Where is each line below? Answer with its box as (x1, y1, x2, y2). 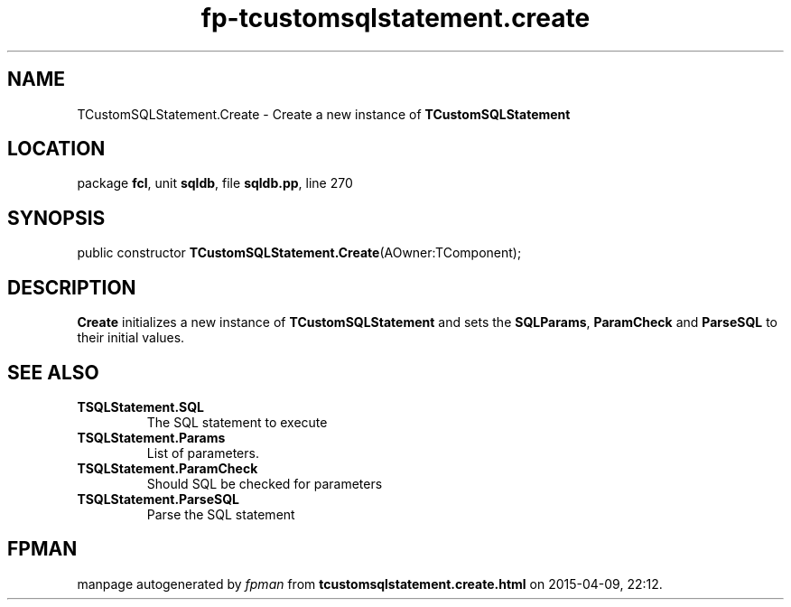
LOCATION (7, 137, 106, 161)
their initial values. (77, 330, 185, 346)
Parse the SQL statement (146, 506, 295, 522)
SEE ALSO (7, 360, 99, 384)
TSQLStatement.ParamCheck (77, 460, 258, 476)
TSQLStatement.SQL (77, 398, 205, 415)
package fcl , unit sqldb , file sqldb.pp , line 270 (77, 175, 353, 191)
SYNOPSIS (7, 206, 106, 229)
